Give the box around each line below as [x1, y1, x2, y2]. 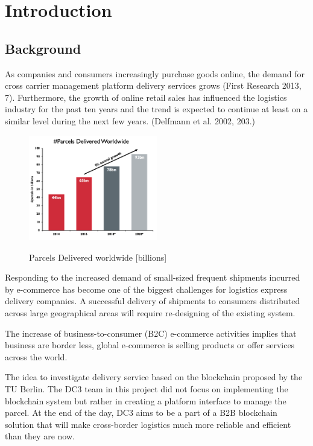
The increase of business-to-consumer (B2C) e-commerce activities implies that [5, 327, 297, 339]
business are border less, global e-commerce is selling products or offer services [5, 339, 295, 351]
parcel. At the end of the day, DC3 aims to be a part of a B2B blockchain [5, 406, 277, 419]
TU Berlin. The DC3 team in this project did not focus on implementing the [5, 382, 288, 395]
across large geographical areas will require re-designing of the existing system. [5, 307, 296, 319]
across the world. [5, 350, 68, 363]
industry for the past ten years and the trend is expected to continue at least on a [5, 103, 308, 115]
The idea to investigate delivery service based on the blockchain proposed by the [5, 371, 303, 383]
